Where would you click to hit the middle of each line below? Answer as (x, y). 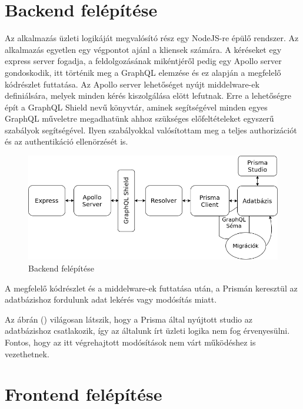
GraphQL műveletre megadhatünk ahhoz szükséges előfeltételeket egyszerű (139, 118)
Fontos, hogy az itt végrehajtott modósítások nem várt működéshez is (130, 342)
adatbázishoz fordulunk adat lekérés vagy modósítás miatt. (111, 299)
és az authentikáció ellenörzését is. (66, 141)
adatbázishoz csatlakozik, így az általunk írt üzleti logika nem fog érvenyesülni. (147, 331)
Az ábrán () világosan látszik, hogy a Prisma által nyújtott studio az (129, 319)
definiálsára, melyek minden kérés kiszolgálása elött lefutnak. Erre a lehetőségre (148, 95)
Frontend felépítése (84, 394)
